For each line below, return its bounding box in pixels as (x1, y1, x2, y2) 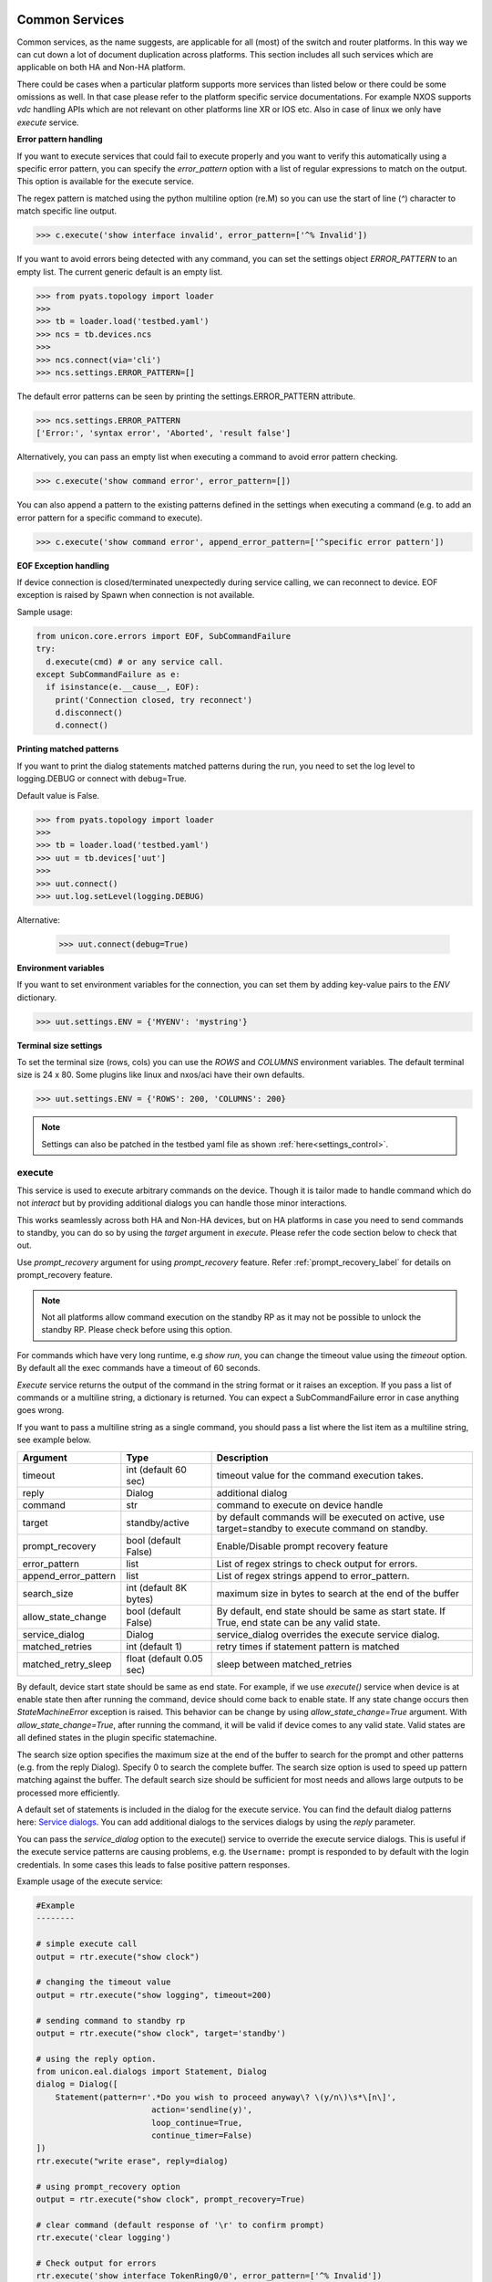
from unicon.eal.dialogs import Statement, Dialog (36, 2067, 268, 2077)
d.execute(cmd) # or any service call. (46, 656, 224, 666)
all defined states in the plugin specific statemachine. (16, 1732, 218, 1743)
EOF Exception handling (16, 560, 109, 570)
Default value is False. (16, 790, 100, 801)
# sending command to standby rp (36, 2015, 186, 2026)
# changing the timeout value (36, 1977, 171, 1987)
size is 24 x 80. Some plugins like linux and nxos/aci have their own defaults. (16, 1069, 305, 1081)
